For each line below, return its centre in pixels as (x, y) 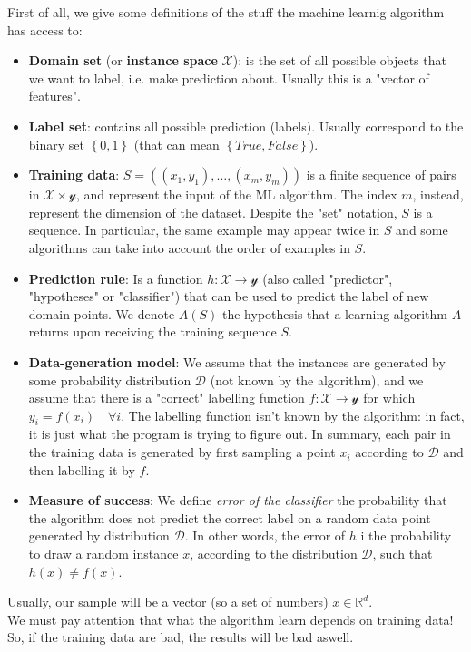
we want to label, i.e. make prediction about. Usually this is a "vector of (229, 78)
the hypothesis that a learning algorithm (335, 313)
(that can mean (177, 144)
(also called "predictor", (328, 278)
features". (54, 96)
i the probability (406, 535)
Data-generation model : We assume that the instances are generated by (237, 361)
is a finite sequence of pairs (381, 175)
